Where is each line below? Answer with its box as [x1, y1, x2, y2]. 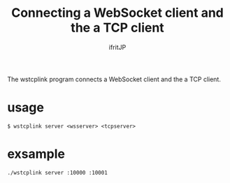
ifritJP [108, 43, 127, 51]
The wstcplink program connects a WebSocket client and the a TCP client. [7, 75, 222, 83]
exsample [7, 146, 65, 162]
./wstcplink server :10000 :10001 [7, 169, 108, 176]
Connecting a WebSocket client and [11, 5, 224, 21]
